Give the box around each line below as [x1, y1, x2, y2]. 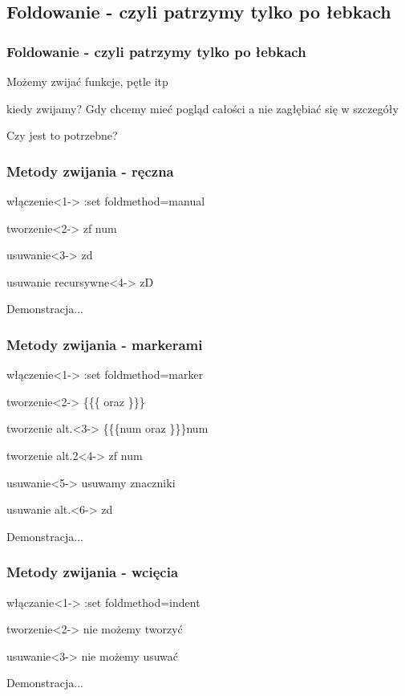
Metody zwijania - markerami [6, 334, 203, 354]
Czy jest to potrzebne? [6, 127, 118, 144]
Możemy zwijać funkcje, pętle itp [6, 73, 168, 89]
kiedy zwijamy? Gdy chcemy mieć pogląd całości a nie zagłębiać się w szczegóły [6, 100, 399, 116]
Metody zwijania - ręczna [6, 161, 174, 181]
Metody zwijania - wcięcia [6, 562, 179, 582]
